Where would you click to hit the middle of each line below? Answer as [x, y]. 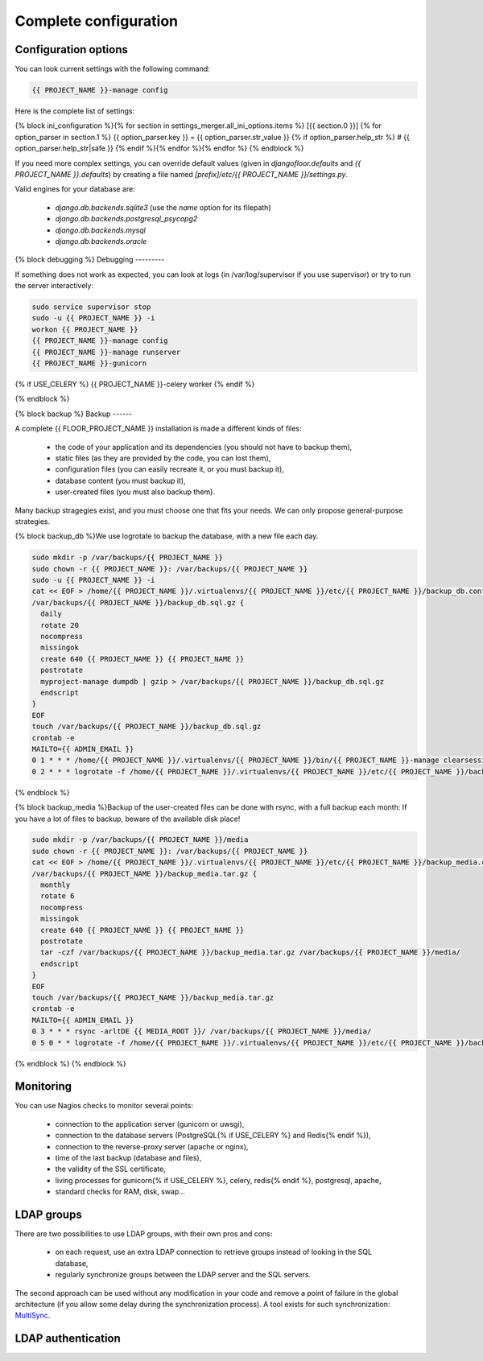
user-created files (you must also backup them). [135, 492]
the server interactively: [54, 286]
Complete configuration [97, 21]
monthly [56, 885]
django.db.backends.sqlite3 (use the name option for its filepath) [163, 207]
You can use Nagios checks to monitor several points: [104, 1106]
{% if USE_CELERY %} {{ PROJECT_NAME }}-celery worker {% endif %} [135, 384]
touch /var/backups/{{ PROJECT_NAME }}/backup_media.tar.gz [153, 997]
